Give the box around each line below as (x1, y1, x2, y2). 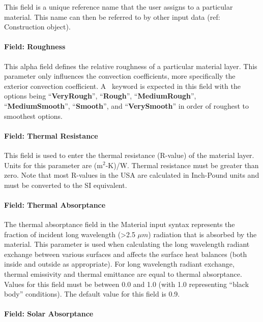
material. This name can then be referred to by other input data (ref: (4, 11, 220, 22)
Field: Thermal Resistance (4, 130, 98, 141)
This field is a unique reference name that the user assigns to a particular (4, 2, 233, 12)
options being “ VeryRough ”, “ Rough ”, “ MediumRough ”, (4, 90, 196, 101)
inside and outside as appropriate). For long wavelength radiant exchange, (4, 259, 235, 269)
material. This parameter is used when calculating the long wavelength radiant (4, 239, 250, 249)
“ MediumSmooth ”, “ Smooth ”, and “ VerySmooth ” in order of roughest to (4, 100, 249, 111)
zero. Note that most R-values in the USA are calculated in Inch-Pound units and (4, 170, 259, 180)
